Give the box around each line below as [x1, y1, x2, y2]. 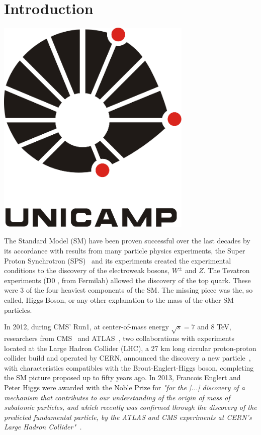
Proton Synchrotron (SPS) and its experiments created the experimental [4, 255, 231, 266]
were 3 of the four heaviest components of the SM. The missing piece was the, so [4, 285, 253, 295]
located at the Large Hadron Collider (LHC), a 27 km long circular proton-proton [4, 342, 256, 353]
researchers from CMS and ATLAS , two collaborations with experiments [4, 332, 235, 343]
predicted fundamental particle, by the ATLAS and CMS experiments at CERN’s [4, 411, 252, 422]
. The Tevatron [203, 265, 250, 276]
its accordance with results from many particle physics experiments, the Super [4, 245, 245, 256]
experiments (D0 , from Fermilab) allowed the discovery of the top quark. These [4, 275, 251, 285]
